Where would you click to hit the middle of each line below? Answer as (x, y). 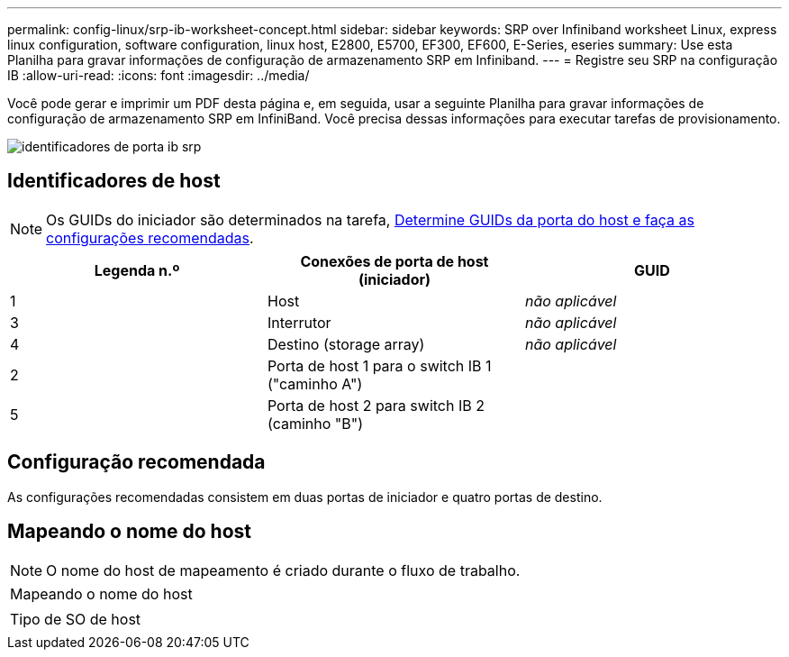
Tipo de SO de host (76, 619)
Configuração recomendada (136, 462)
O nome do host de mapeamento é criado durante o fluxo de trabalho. (283, 570)
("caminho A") (315, 383)
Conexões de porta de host (394, 261)
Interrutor (299, 322)
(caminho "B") (315, 423)
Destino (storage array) (346, 344)
